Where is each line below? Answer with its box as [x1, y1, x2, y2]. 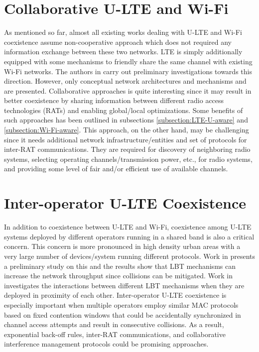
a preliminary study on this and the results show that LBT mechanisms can [4, 260, 236, 271]
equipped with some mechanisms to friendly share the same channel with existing [4, 56, 253, 66]
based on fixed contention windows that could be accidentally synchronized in [4, 309, 241, 320]
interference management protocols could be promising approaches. [4, 339, 209, 349]
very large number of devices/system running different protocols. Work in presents [4, 250, 256, 261]
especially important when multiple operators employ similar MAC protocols [4, 299, 239, 310]
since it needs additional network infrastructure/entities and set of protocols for [4, 134, 247, 144]
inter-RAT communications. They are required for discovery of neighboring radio [4, 144, 251, 154]
